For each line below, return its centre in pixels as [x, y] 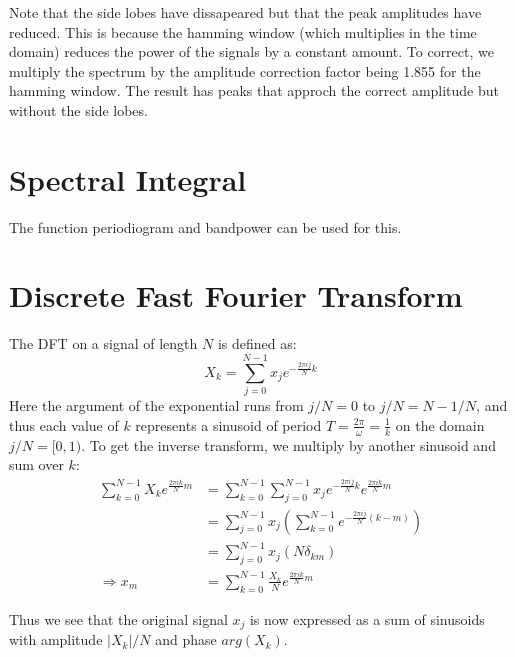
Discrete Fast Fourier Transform [236, 295]
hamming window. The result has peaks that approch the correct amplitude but [254, 90]
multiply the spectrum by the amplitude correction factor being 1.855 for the [245, 70]
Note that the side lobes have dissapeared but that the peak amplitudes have [245, 12]
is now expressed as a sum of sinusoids [367, 618]
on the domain [440, 424]
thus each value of [64, 424]
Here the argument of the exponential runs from [156, 405]
